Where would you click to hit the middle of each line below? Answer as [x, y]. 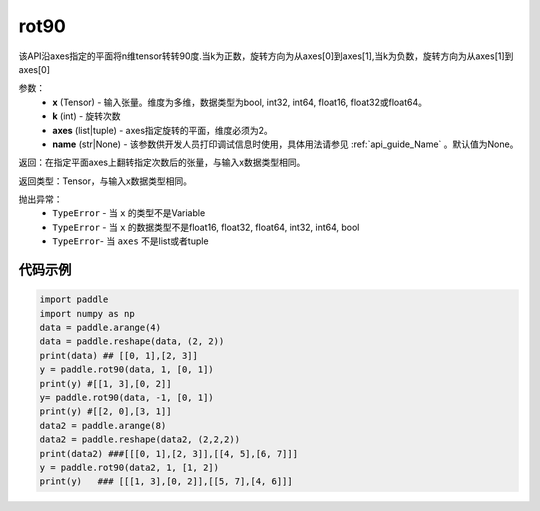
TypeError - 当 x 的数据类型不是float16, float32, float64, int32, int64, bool [206, 227]
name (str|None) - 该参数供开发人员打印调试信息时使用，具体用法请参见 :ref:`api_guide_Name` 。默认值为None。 [285, 144]
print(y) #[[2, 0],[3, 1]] [105, 411]
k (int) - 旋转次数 [86, 116]
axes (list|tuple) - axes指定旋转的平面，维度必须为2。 [163, 130]
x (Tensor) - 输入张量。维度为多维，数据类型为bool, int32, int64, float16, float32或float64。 [240, 102]
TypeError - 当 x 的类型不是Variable [129, 213]
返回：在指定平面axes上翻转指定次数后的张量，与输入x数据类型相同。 [162, 162]
